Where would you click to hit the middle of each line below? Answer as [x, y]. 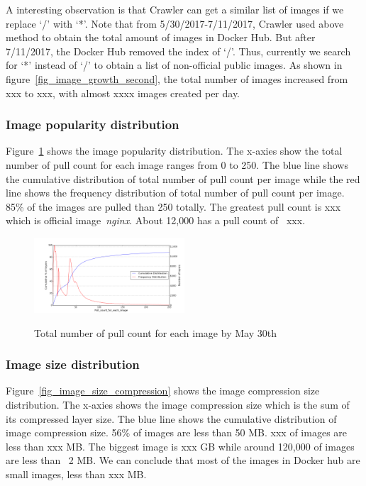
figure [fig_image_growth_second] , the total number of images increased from [177, 78]
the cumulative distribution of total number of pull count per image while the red [183, 178]
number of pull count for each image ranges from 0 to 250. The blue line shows [177, 164]
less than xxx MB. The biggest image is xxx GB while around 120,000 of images [180, 446]
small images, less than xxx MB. [76, 474]
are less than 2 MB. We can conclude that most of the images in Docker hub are [183, 460]
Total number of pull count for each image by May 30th [155, 332]
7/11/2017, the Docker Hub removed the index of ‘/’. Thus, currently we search [178, 51]
